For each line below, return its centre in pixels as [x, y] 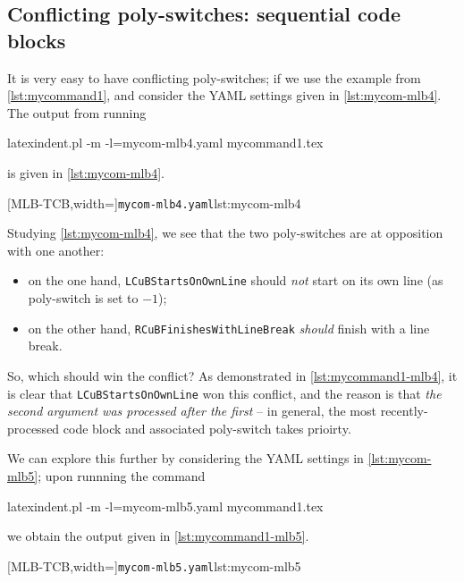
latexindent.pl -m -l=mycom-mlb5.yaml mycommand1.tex [165, 506]
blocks [37, 40]
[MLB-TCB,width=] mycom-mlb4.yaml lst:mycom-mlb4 [154, 202]
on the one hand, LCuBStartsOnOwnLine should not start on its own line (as [236, 280]
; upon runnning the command [122, 475]
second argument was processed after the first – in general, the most [192, 411]
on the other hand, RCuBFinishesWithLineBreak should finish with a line [229, 328]
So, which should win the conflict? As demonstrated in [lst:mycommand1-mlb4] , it [232, 375]
